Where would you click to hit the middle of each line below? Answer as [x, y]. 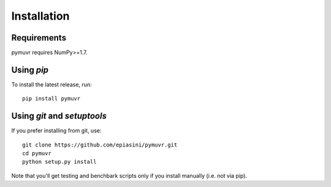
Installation [40, 16]
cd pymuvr [37, 154]
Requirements [39, 38]
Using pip [30, 70]
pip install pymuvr [51, 99]
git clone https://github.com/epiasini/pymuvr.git [100, 145]
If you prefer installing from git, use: [56, 131]
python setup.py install [59, 162]
